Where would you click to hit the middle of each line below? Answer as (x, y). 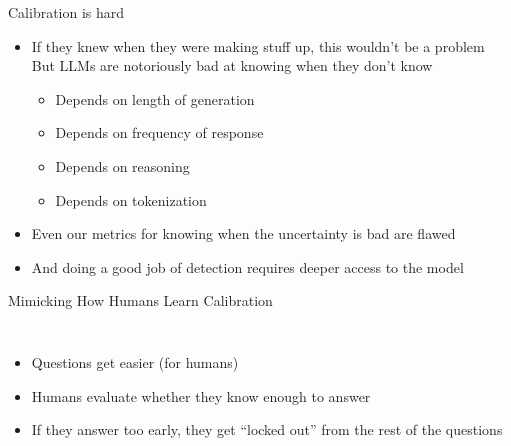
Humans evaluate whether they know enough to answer (201, 395)
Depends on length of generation (155, 98)
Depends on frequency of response (159, 132)
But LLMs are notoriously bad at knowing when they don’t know (232, 65)
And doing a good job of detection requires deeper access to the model (247, 266)
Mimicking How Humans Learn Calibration (140, 300)
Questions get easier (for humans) (135, 361)
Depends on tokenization (131, 199)
